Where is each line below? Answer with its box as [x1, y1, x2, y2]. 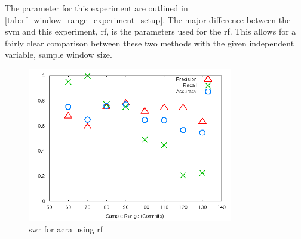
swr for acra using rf [29, 222, 103, 235]
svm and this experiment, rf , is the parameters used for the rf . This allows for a [5, 25, 296, 38]
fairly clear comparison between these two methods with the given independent [5, 36, 294, 49]
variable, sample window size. [5, 48, 112, 61]
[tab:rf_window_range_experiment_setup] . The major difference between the [5, 13, 291, 26]
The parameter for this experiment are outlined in [5, 2, 188, 14]
